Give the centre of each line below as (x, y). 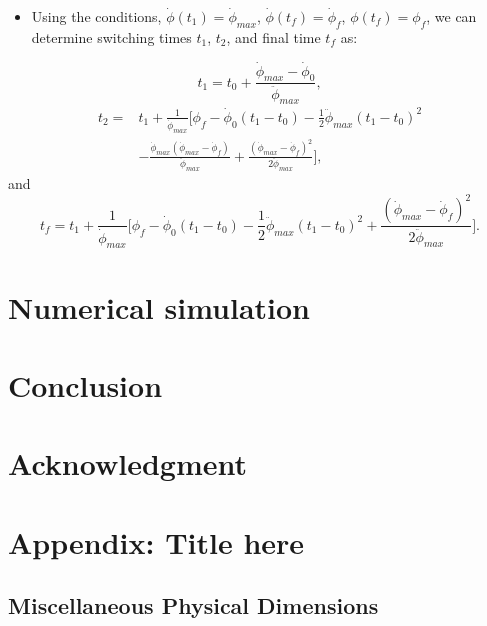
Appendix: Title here (156, 541)
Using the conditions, (96, 16)
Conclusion (85, 384)
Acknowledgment (127, 463)
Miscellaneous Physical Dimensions (193, 605)
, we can (451, 16)
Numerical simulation (159, 306)
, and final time (273, 36)
